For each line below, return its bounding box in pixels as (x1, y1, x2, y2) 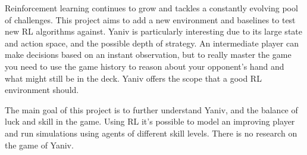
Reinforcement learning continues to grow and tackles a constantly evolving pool (5, 2, 298, 14)
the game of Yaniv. (5, 138, 74, 151)
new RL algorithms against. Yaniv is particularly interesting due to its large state (5, 25, 302, 38)
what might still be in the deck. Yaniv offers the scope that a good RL (5, 72, 262, 84)
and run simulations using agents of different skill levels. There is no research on (5, 126, 297, 139)
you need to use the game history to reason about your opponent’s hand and (5, 60, 284, 72)
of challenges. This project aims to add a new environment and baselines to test (5, 13, 296, 26)
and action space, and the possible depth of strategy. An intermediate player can (5, 36, 299, 49)
